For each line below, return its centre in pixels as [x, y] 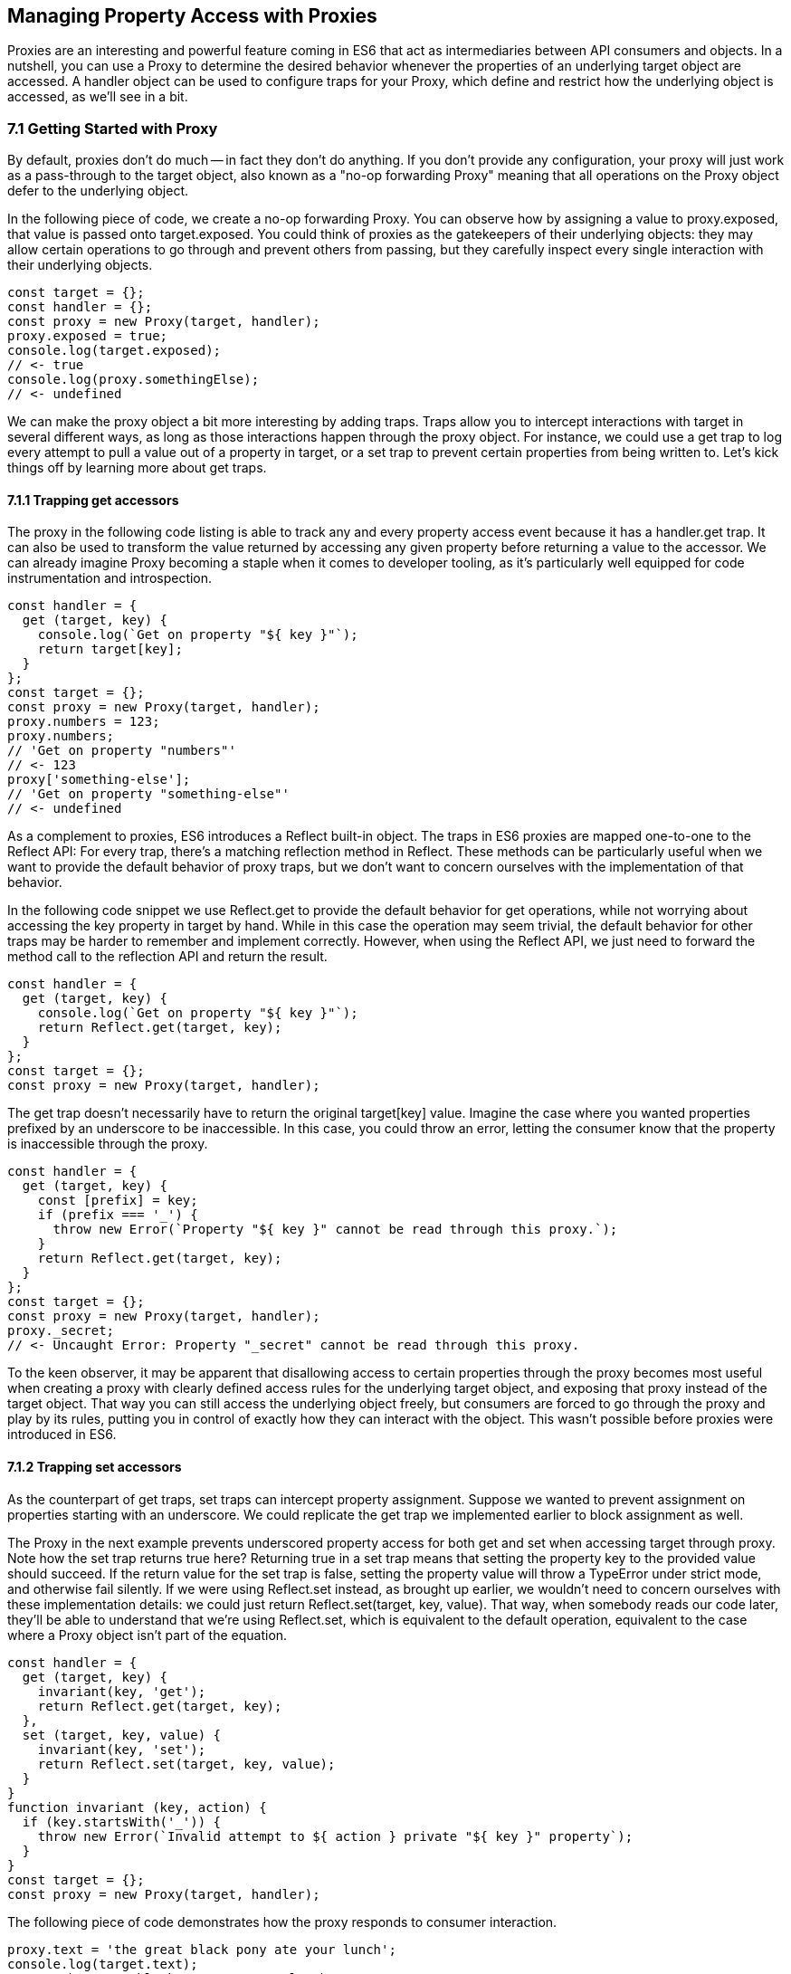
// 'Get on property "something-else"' [148, 794]
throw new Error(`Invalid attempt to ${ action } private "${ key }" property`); [335, 1836]
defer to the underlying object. [98, 191]
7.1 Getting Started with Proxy [113, 128]
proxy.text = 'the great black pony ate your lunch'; [202, 1949]
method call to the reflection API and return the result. [167, 957]
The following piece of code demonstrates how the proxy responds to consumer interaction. [282, 1922]
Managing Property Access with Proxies [192, 16]
